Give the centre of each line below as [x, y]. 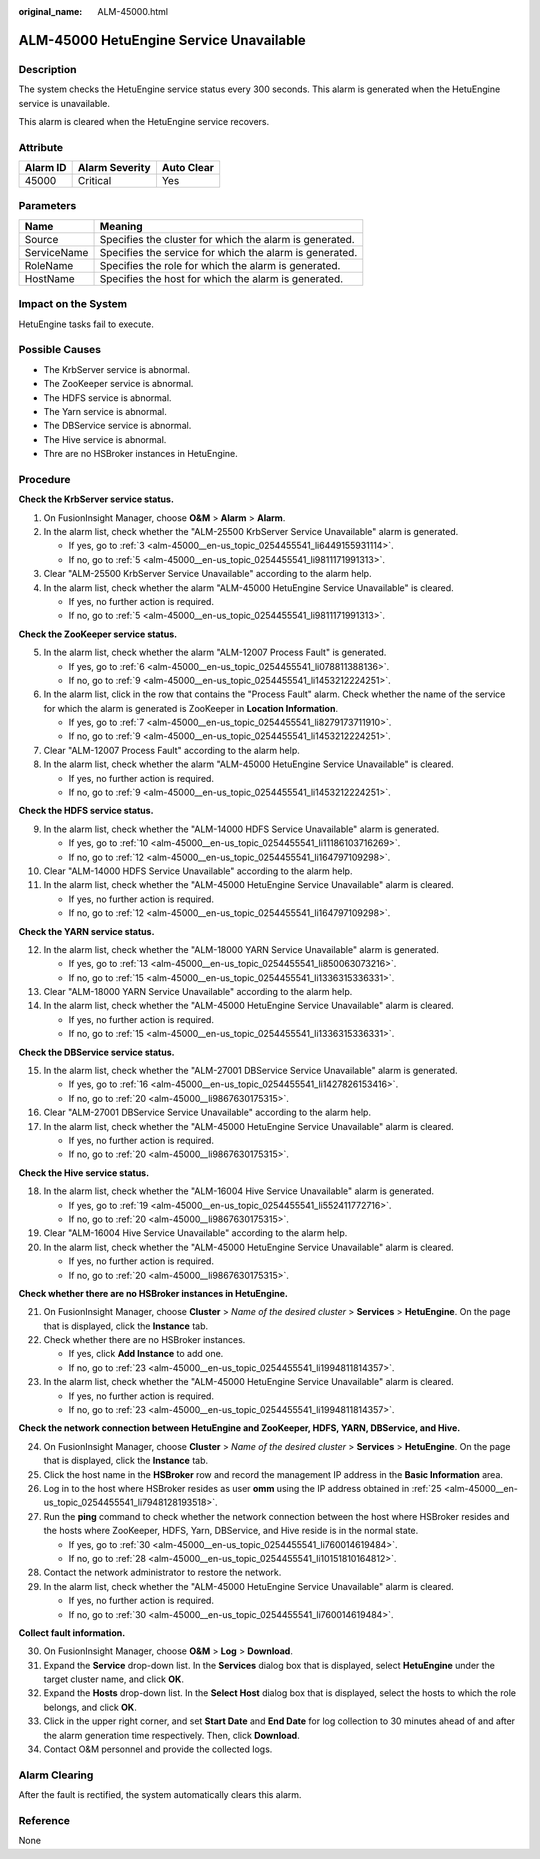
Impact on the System [73, 304]
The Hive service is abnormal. [105, 439]
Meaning [121, 226]
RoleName [49, 265]
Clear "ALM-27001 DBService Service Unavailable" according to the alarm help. [207, 1112]
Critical [94, 181]
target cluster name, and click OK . [114, 1679]
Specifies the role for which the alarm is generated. [220, 265]
